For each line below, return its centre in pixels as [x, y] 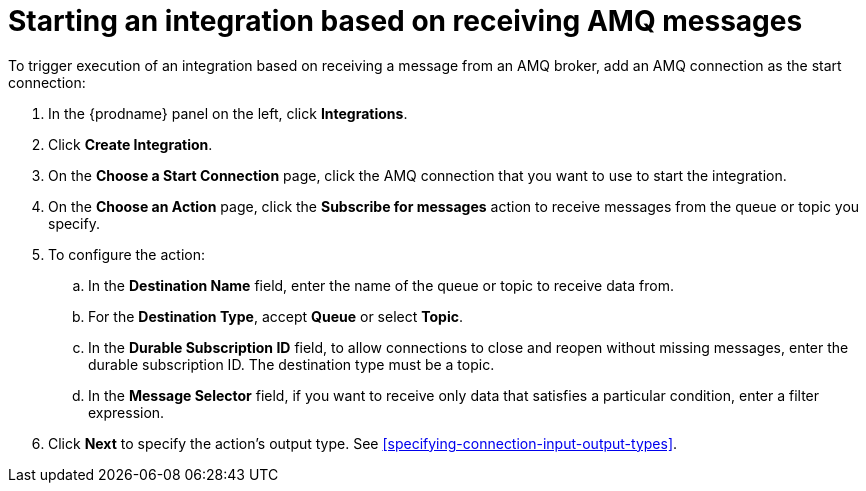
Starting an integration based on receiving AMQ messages [405, 21]
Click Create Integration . [130, 144]
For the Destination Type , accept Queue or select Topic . [275, 316]
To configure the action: [127, 254]
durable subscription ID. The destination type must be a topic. [291, 364]
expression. [126, 412]
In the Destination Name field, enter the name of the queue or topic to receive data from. [381, 285]
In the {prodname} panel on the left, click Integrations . [228, 113]
